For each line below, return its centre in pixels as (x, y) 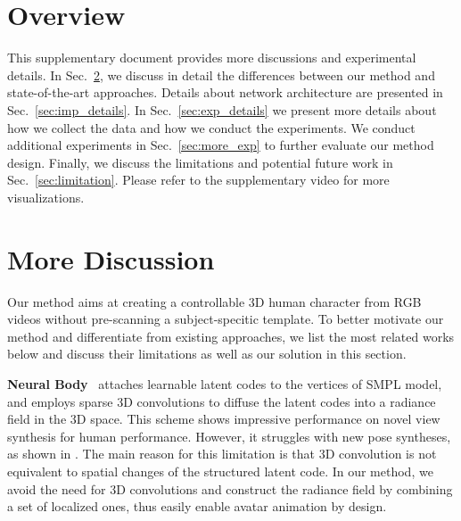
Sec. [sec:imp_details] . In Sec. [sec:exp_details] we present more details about (222, 109)
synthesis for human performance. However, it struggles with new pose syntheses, (229, 436)
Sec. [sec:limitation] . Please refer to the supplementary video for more (198, 180)
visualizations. (46, 197)
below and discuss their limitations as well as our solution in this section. (207, 354)
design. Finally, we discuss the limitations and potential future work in (200, 162)
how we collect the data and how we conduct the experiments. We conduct (211, 127)
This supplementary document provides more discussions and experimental (212, 58)
